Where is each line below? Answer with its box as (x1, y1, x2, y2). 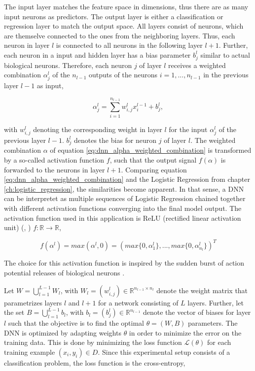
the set (4, 307, 25, 317)
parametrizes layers (4, 297, 62, 307)
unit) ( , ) (4, 222, 31, 233)
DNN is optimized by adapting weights (4, 327, 121, 337)
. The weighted (190, 135, 236, 145)
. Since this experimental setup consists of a (98, 346, 230, 357)
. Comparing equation (121, 164, 187, 174)
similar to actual (200, 49, 250, 60)
